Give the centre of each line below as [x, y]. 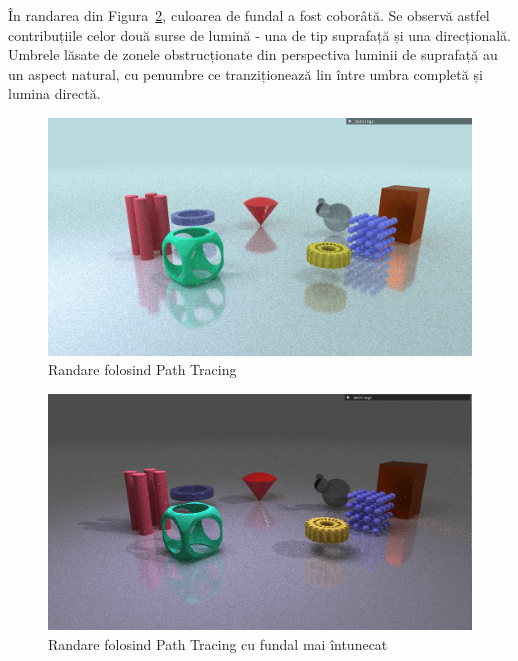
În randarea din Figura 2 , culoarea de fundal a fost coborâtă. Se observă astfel [249, 15]
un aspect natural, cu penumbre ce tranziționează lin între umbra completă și [245, 73]
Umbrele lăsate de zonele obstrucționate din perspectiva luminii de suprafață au [253, 54]
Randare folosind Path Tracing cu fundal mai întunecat [218, 643]
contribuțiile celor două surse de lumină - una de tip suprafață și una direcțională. [259, 34]
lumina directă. [54, 93]
